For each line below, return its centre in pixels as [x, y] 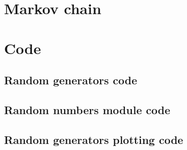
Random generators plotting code [94, 139]
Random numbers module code [87, 109]
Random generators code [71, 80]
